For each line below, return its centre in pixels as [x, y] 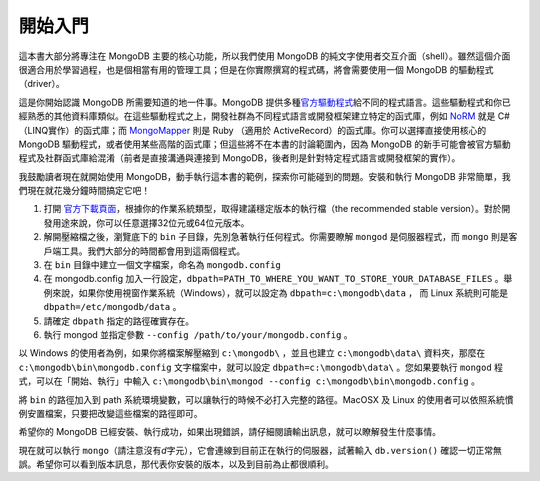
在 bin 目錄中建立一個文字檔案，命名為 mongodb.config [162, 265]
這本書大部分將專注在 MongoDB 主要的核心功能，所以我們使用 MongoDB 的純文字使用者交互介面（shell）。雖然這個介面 [264, 56]
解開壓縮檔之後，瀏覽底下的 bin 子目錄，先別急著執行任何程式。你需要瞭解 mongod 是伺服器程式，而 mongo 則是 [276, 237]
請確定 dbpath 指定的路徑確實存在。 [119, 321]
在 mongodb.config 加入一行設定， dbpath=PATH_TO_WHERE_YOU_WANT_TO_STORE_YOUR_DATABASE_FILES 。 [273, 279]
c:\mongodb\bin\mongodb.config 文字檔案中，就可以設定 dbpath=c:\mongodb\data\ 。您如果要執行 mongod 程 [261, 367]
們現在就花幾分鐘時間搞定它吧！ [84, 191]
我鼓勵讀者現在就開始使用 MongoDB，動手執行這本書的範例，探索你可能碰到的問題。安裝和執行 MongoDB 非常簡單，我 [264, 176]
